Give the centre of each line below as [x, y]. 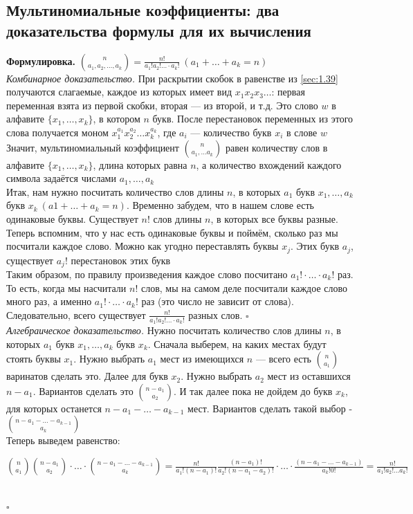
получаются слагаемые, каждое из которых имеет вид [119, 92]
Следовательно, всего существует [76, 314]
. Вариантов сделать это [83, 391]
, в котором [117, 119]
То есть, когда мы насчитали [66, 287]
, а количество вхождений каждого [269, 164]
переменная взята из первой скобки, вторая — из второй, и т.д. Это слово [162, 105]
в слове [302, 132]
